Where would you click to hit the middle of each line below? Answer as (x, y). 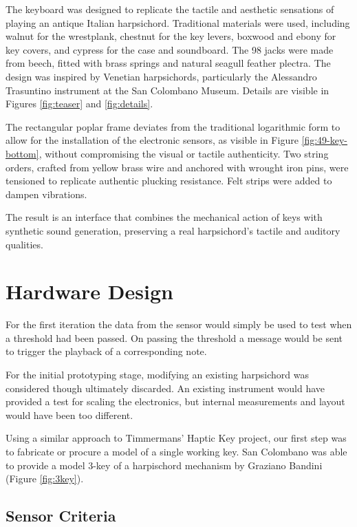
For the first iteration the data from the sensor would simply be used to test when (179, 324)
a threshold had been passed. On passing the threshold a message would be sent (174, 337)
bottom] (22, 153)
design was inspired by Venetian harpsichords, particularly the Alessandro (161, 76)
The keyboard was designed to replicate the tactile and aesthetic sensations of (170, 9)
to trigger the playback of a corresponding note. (106, 351)
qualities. (24, 244)
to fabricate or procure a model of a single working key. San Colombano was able (176, 451)
